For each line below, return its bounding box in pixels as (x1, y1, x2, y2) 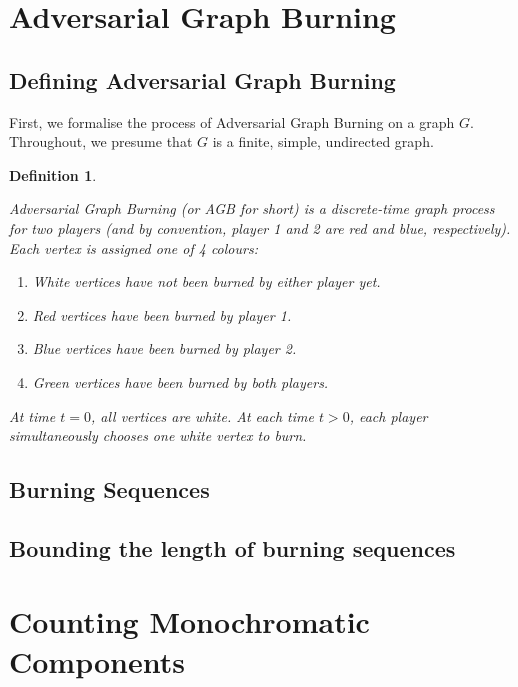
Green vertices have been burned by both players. (32, 371, 329, 392)
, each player (349, 405, 428, 426)
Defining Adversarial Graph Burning (9, 64, 396, 95)
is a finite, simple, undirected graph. (212, 131, 434, 152)
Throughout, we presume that (9, 131, 193, 152)
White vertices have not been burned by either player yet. (32, 271, 381, 292)
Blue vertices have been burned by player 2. (32, 338, 297, 359)
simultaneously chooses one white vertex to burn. (9, 425, 307, 446)
